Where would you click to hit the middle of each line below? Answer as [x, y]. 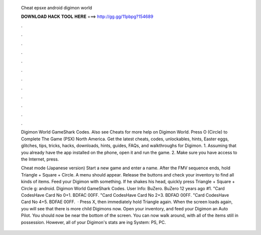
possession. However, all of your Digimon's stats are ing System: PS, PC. [94, 222]
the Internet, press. [40, 159]
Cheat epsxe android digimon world [57, 8]
